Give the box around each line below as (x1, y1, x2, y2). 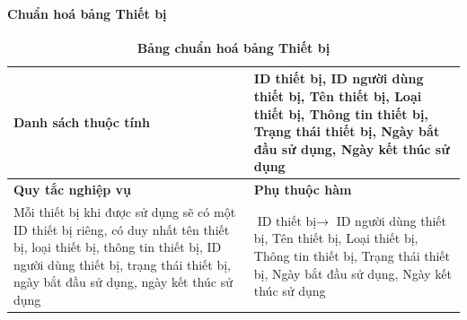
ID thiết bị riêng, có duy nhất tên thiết (13, 220, 230, 238)
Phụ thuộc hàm (253, 180, 352, 199)
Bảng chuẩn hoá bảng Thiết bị (137, 38, 330, 56)
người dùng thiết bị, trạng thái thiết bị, (13, 255, 231, 273)
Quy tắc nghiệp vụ (13, 180, 132, 199)
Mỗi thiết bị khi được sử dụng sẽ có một (13, 203, 236, 221)
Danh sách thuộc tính (13, 113, 150, 132)
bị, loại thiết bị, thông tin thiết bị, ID (13, 238, 222, 256)
